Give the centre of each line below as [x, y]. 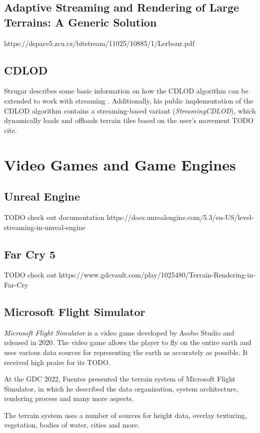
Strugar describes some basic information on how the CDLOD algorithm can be [126, 91]
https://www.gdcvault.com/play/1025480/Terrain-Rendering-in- [157, 275]
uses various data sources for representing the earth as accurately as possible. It [126, 352]
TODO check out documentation [54, 217]
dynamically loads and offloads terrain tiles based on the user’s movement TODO [129, 120]
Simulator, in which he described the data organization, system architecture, [121, 388]
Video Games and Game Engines [120, 164]
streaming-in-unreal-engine [45, 227]
